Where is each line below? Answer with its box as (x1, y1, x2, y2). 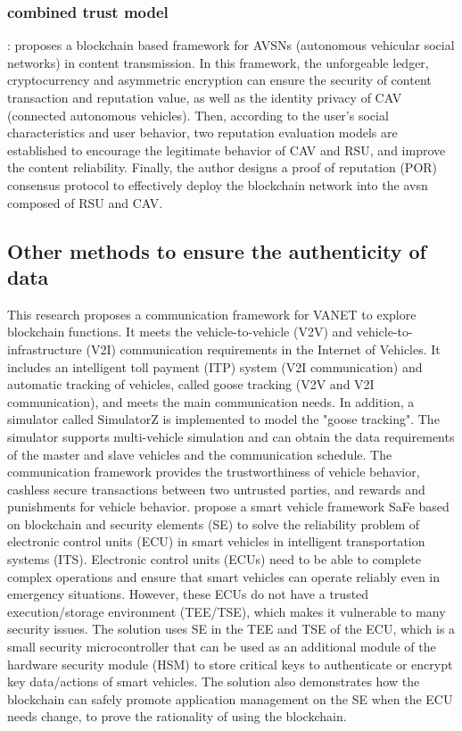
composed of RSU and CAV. (7, 193, 163, 212)
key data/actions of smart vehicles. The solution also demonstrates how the (7, 672, 420, 691)
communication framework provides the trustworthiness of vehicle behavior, (7, 462, 420, 481)
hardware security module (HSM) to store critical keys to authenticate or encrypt (7, 654, 453, 673)
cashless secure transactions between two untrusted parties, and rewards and (7, 479, 425, 498)
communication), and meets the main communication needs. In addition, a (7, 392, 415, 411)
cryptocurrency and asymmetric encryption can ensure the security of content (7, 71, 432, 89)
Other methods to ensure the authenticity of (7, 237, 426, 264)
